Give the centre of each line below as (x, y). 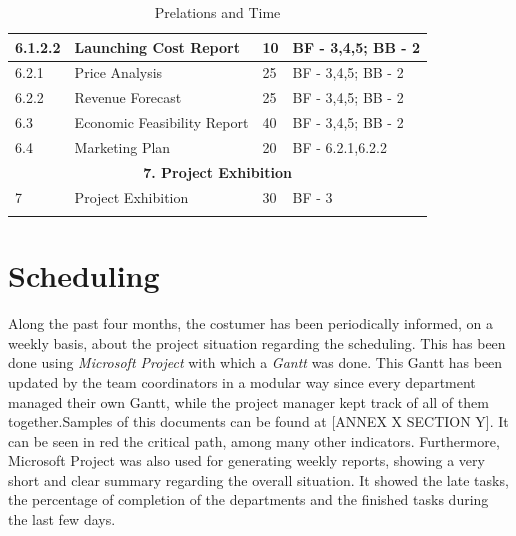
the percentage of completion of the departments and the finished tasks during (248, 499)
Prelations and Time (217, 12)
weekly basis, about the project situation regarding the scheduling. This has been (257, 342)
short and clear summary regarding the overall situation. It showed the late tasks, (258, 479)
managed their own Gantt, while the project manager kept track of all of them (248, 401)
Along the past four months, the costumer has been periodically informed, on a (251, 323)
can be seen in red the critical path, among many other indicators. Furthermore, (254, 440)
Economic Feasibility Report (161, 122)
